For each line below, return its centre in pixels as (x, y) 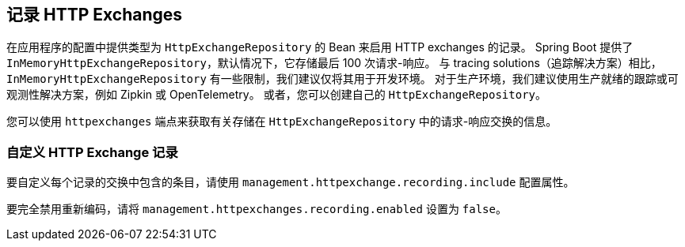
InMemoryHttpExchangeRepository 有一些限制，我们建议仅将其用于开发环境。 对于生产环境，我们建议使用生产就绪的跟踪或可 (342, 79)
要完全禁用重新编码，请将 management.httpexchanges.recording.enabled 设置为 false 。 (257, 209)
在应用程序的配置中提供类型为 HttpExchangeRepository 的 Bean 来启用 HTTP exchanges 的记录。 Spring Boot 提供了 (320, 47)
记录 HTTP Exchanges (95, 15)
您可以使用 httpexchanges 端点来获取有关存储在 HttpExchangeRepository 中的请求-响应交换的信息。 (282, 122)
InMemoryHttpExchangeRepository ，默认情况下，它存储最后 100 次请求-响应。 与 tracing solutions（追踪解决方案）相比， (334, 63)
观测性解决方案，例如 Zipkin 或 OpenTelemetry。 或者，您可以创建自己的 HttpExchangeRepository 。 (277, 95)
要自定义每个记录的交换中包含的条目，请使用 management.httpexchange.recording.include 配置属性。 (291, 182)
